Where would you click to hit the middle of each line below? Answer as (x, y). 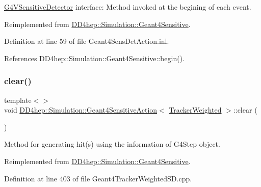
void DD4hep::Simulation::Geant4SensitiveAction (81, 110)
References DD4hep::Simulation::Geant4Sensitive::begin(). (95, 58)
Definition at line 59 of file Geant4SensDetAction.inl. (87, 41)
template (18, 100)
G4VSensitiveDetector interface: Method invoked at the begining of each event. (128, 7)
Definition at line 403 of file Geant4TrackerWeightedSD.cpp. (98, 178)
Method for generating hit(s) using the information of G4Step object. (112, 144)
